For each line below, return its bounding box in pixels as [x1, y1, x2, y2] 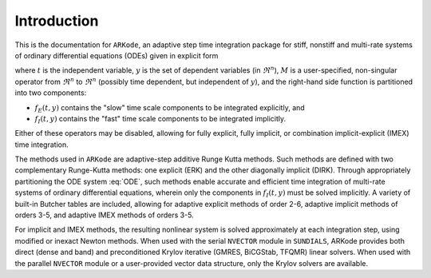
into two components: [14, 88, 87, 97]
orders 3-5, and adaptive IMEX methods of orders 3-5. [14, 210, 195, 220]
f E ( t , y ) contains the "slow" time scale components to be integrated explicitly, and [34, 102, 305, 114]
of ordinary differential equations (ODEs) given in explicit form [14, 50, 219, 60]
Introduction [14, 12, 99, 30]
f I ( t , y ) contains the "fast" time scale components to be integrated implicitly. [34, 113, 287, 125]
